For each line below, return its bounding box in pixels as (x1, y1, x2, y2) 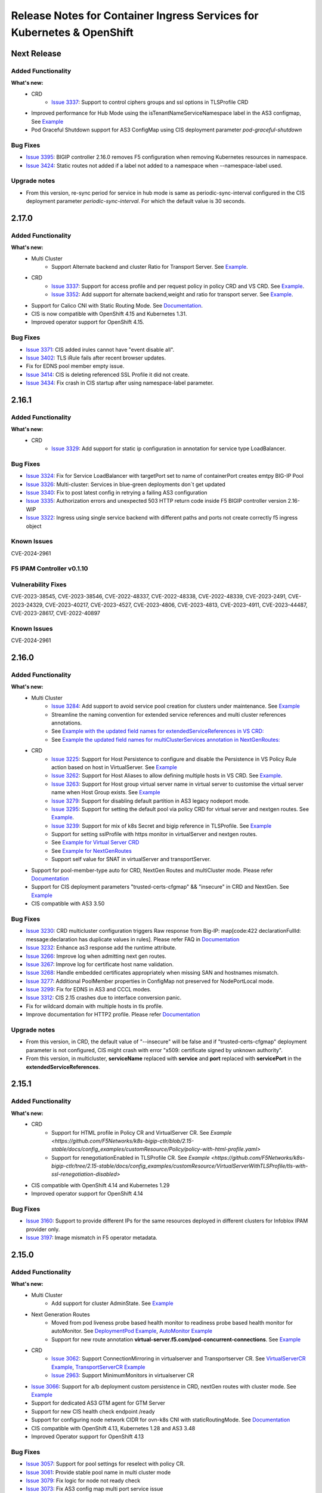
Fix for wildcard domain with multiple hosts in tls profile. (26, 1002, 163, 1009)
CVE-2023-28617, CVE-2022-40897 (11, 610, 101, 617)
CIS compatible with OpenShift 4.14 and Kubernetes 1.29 (31, 1181, 170, 1188)
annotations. (51, 720, 82, 727)
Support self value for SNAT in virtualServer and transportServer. (51, 856, 211, 863)
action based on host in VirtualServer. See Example (51, 763, 177, 770)
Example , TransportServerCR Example (51, 1363, 145, 1371)
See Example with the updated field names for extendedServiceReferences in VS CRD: (51, 727, 264, 735)
